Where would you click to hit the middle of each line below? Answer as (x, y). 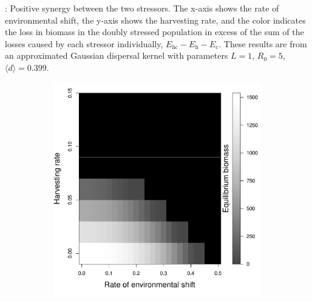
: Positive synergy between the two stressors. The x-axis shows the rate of (142, 8)
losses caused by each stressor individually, (84, 43)
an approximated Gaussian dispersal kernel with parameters (117, 55)
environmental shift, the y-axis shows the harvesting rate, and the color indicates (155, 20)
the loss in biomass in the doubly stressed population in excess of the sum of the (154, 32)
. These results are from (263, 43)
